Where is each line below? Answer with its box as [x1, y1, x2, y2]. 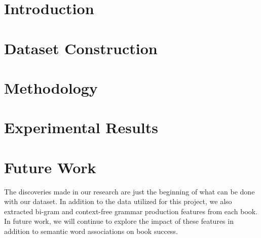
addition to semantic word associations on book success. [4, 226, 178, 236]
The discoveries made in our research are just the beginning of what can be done [4, 186, 255, 196]
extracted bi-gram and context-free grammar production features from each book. [4, 206, 258, 216]
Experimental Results [4, 117, 158, 138]
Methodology [4, 77, 98, 98]
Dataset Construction [4, 37, 158, 58]
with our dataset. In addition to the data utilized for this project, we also [4, 196, 232, 207]
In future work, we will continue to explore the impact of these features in [4, 216, 234, 226]
